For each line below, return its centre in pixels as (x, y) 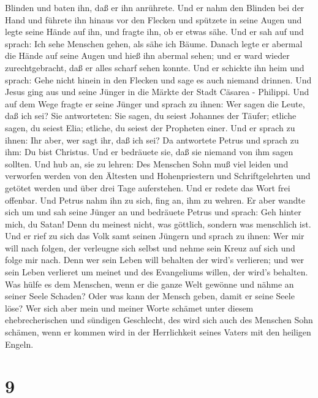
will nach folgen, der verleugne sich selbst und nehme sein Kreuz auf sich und (150, 247)
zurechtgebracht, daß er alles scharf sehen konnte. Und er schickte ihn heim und (155, 67)
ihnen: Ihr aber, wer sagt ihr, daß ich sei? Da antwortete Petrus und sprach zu (152, 140)
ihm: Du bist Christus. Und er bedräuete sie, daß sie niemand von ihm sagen (149, 152)
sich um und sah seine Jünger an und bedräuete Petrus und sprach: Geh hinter (153, 212)
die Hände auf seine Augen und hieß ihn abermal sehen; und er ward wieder (147, 55)
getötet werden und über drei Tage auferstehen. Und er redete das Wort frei (148, 187)
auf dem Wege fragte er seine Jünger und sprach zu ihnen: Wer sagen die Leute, (155, 103)
